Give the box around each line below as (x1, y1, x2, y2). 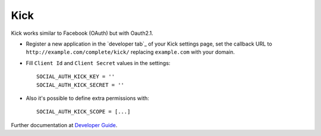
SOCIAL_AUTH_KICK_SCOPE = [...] (36, 108, 131, 115)
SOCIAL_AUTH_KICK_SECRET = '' (36, 82, 125, 88)
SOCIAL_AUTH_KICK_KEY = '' (36, 73, 115, 80)
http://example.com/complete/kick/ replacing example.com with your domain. (26, 48, 235, 56)
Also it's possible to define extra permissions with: (26, 95, 150, 102)
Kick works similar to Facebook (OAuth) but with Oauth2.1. (11, 30, 154, 37)
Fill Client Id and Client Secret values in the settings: (26, 59, 171, 66)
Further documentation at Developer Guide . (11, 121, 118, 128)
